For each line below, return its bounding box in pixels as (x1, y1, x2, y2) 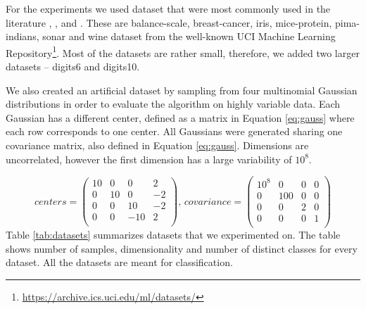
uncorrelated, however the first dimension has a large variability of (6, 151, 292, 166)
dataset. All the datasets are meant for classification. (6, 255, 233, 270)
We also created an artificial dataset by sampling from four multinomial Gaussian (6, 82, 358, 97)
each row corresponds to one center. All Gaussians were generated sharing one (6, 124, 343, 139)
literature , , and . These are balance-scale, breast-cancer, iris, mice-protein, (6, 15, 332, 30)
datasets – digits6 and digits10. (6, 59, 140, 74)
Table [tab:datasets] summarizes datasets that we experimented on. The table (6, 227, 341, 241)
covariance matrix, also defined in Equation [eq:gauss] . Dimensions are (6, 138, 309, 152)
